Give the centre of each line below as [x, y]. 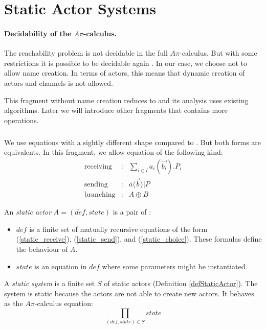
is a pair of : [132, 212]
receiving [98, 166]
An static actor [28, 212]
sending [96, 185]
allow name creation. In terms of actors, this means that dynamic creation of [125, 73]
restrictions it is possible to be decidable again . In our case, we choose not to [126, 63]
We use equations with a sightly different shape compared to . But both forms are [133, 142]
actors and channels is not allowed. [59, 83]
